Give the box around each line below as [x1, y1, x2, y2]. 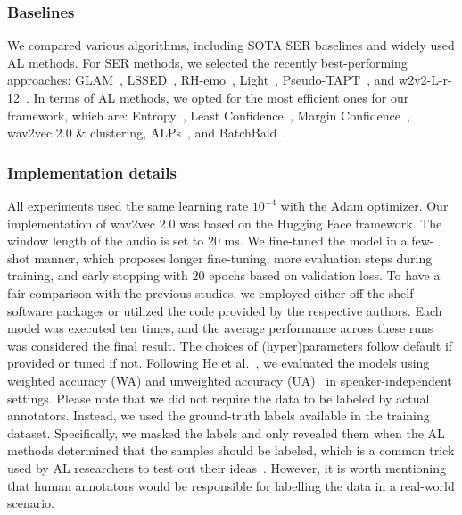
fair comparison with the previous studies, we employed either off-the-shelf [7, 283, 414, 302]
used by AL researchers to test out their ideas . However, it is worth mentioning [7, 458, 447, 477]
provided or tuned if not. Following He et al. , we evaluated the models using [7, 353, 430, 372]
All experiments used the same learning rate [7, 196, 249, 214]
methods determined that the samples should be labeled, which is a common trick [7, 441, 455, 460]
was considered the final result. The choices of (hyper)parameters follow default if [7, 336, 453, 354]
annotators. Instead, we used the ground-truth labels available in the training [7, 406, 430, 425]
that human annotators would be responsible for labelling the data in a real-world [7, 476, 455, 494]
